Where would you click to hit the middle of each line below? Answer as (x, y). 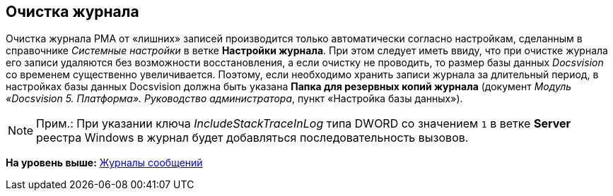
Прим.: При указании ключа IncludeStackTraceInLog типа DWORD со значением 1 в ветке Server (304, 124)
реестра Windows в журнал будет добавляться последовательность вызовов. (252, 138)
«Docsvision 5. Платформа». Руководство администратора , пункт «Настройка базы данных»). (234, 99)
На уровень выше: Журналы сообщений (104, 163)
